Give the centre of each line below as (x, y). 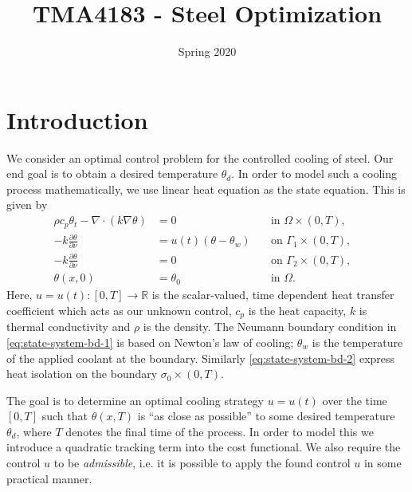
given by (27, 205)
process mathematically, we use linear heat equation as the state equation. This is (206, 189)
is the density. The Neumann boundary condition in (270, 327)
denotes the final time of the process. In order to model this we (220, 431)
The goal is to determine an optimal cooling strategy (135, 400)
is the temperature (357, 342)
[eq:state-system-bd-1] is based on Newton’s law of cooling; (150, 342)
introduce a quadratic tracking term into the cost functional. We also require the (204, 447)
